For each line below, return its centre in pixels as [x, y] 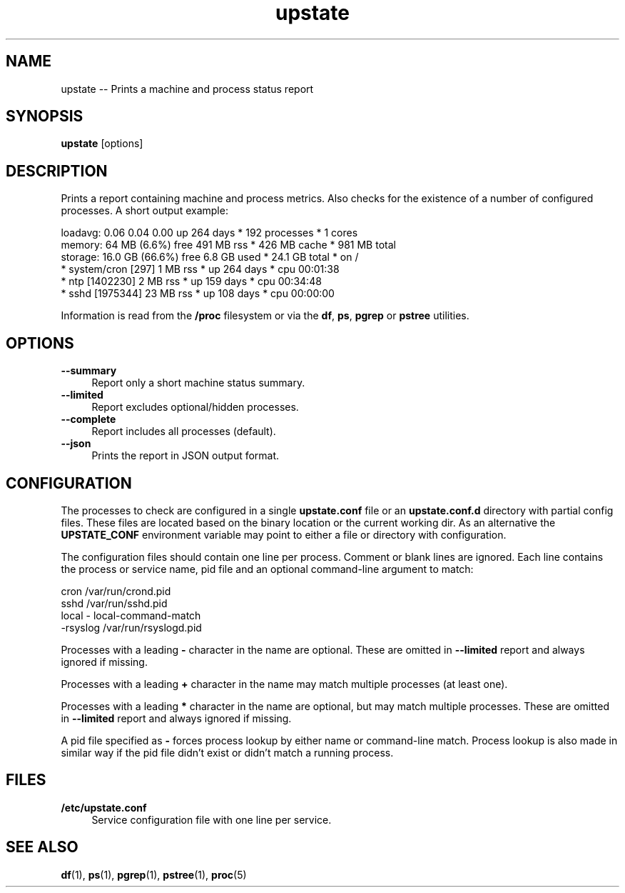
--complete [88, 419]
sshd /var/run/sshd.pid [114, 603]
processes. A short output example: [144, 211]
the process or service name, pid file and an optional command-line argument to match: [267, 569]
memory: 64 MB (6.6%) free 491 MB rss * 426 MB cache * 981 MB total [228, 245]
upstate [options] [102, 144]
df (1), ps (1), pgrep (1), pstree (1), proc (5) [154, 874]
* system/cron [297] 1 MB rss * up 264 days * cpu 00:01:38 [200, 269]
